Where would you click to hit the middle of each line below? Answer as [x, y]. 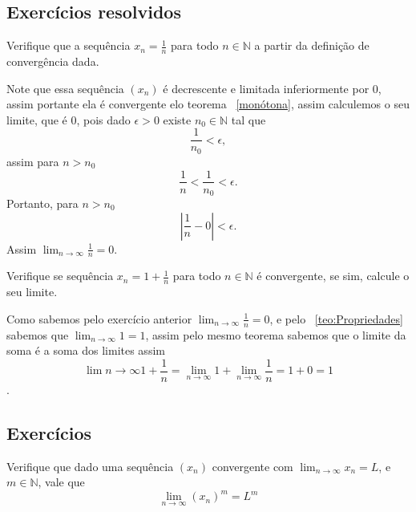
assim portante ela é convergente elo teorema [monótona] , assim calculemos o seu [208, 104]
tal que [248, 119]
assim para [33, 161]
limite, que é [37, 119]
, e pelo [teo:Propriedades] [336, 318]
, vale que [61, 482]
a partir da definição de [312, 45]
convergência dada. [53, 61]
